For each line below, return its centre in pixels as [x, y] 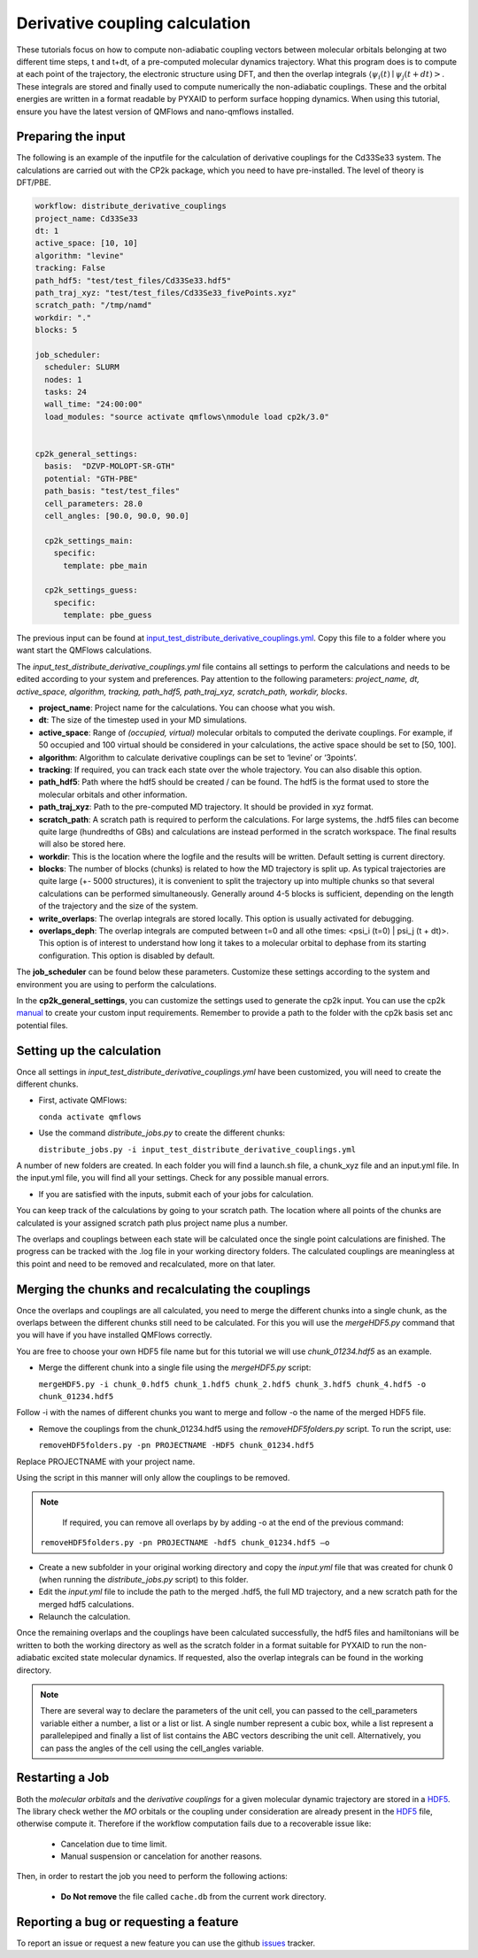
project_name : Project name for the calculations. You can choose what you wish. [187, 708]
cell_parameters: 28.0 [94, 503]
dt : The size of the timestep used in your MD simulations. [143, 720]
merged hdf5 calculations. [86, 1604]
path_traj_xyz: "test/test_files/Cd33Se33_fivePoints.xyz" [166, 293]
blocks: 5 [56, 330]
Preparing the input [71, 137]
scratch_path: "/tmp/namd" [93, 305]
